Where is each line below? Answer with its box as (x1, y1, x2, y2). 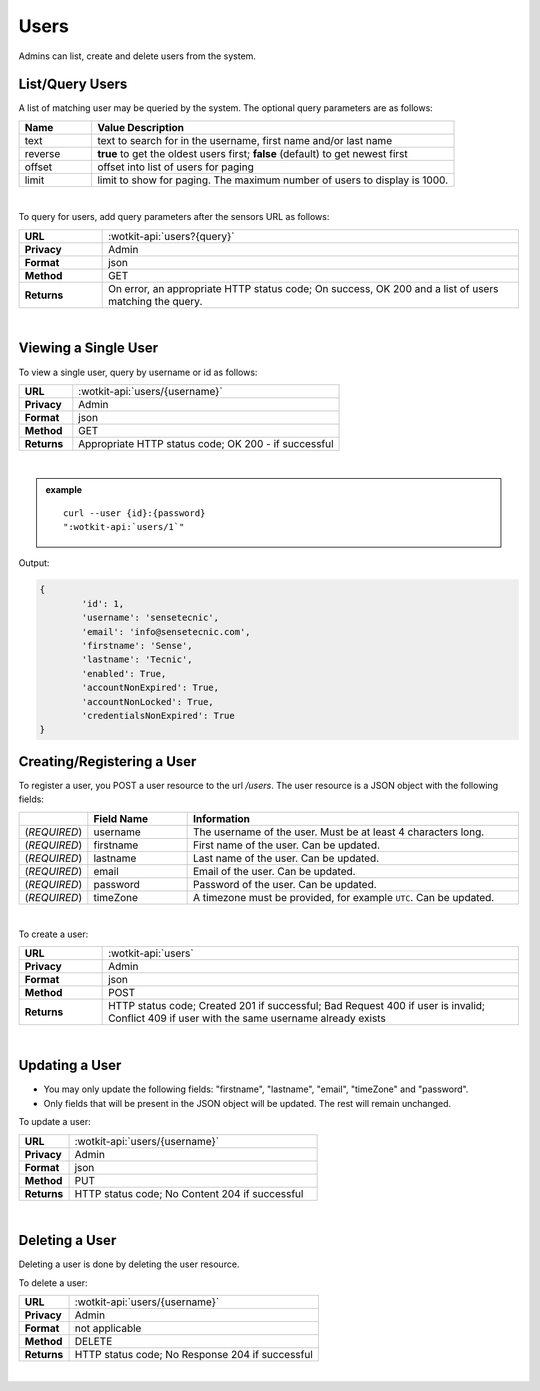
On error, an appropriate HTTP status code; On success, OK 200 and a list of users (108, 281, 499, 295)
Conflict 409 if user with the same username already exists (108, 1011, 387, 1025)
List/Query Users (18, 76, 128, 93)
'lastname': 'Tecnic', (81, 654, 194, 665)
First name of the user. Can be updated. (193, 838, 380, 852)
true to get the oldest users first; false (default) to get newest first (96, 146, 409, 160)
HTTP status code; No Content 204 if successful (74, 1186, 304, 1200)
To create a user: (18, 928, 89, 940)
